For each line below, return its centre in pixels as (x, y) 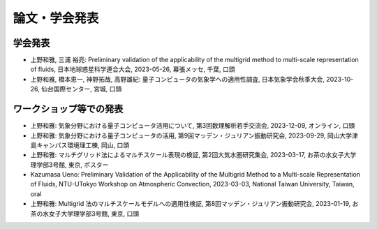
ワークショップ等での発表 (68, 109)
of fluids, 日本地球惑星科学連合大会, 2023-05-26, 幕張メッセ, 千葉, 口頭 (133, 69)
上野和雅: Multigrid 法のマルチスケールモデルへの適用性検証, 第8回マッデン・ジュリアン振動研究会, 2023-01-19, (191, 204)
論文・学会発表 (56, 18)
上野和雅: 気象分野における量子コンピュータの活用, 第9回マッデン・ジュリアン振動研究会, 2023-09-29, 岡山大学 (191, 135)
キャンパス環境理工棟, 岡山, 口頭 (82, 145)
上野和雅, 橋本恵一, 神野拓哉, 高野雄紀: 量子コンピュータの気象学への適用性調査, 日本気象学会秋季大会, (177, 79)
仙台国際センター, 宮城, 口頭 (81, 89)
